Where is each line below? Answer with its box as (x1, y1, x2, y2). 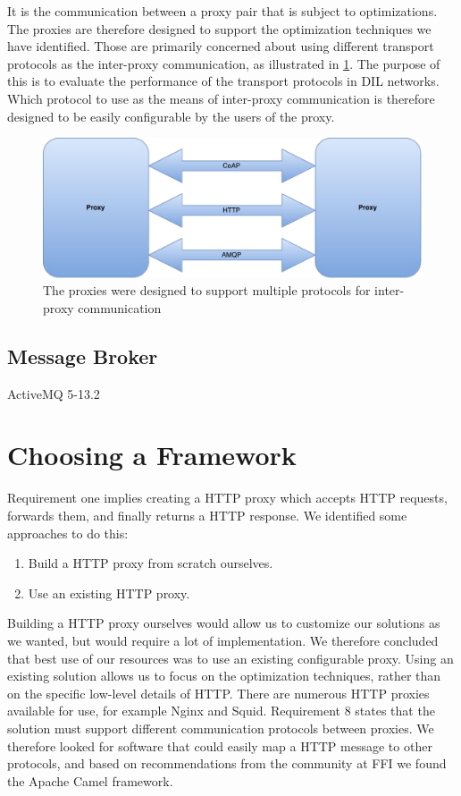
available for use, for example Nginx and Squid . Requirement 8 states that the (7, 701, 435, 720)
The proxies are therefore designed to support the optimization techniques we (7, 19, 432, 38)
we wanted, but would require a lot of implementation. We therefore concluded (7, 631, 439, 649)
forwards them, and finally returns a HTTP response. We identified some (7, 505, 407, 524)
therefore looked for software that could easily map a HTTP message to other (7, 736, 432, 755)
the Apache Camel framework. (7, 771, 173, 790)
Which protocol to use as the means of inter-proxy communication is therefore (7, 89, 435, 107)
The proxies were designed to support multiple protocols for (43, 281, 371, 300)
